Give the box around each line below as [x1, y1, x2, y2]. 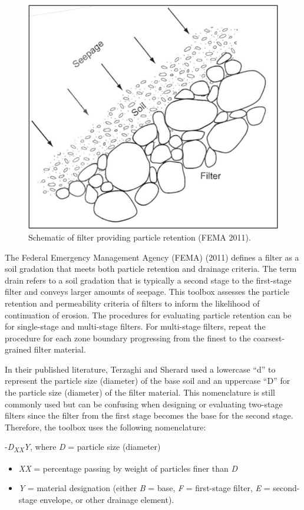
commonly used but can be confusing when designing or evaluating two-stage [5, 397, 283, 410]
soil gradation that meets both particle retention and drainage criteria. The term [5, 262, 297, 275]
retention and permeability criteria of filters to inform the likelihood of [5, 297, 260, 309]
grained [5, 343, 32, 356]
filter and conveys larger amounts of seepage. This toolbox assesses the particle [5, 285, 290, 298]
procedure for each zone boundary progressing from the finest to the [5, 331, 251, 344]
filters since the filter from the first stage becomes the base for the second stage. [5, 409, 293, 422]
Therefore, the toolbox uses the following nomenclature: [5, 420, 206, 433]
